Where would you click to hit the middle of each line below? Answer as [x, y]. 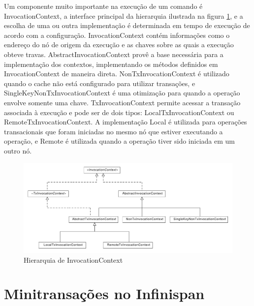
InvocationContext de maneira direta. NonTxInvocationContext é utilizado [117, 74]
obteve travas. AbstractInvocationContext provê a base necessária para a [114, 54]
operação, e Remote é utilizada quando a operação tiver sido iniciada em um [119, 141]
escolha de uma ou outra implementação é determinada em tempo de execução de [127, 25]
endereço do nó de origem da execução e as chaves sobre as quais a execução [119, 45]
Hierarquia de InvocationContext [73, 260]
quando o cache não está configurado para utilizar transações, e [100, 83]
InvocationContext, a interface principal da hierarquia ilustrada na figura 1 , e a [124, 15]
